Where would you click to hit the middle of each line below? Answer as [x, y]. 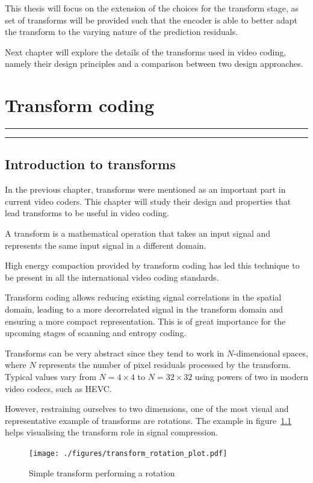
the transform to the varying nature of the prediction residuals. [122, 32]
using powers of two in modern [251, 377]
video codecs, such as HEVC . [58, 388]
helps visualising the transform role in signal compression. [111, 432]
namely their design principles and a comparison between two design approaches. [154, 64]
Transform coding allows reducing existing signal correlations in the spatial [143, 297]
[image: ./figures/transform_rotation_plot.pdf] [128, 453]
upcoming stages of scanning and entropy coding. [96, 333]
